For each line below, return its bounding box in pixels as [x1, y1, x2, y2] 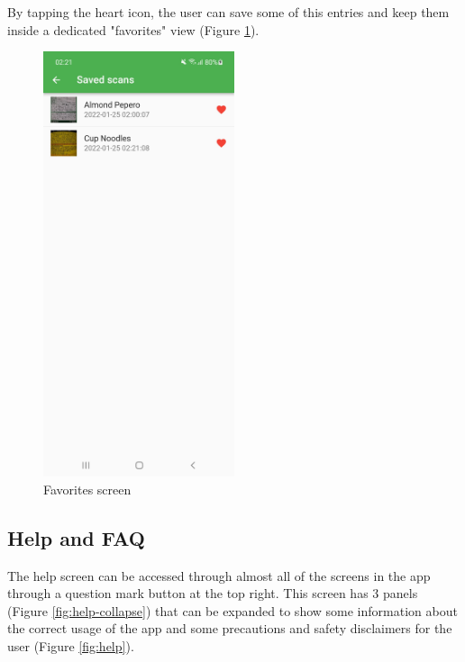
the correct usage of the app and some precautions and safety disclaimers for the [7, 619, 452, 638]
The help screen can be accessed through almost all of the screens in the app [7, 566, 431, 585]
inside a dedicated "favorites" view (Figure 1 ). [7, 20, 260, 39]
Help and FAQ [7, 523, 145, 551]
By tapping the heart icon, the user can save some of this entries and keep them [7, 3, 450, 21]
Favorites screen [43, 479, 132, 498]
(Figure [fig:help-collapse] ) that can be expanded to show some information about [7, 601, 458, 620]
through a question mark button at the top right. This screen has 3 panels [7, 584, 418, 603]
